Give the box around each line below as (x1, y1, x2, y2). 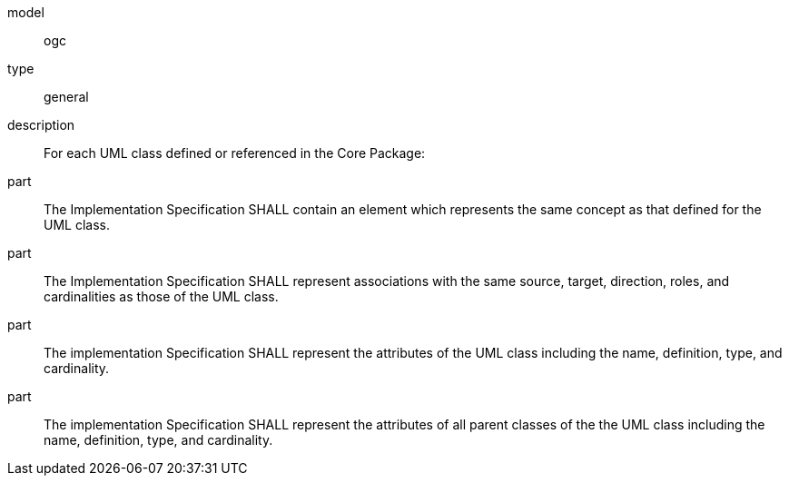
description (7, 117, 75, 133)
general (44, 89, 89, 104)
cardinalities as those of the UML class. (44, 289, 279, 304)
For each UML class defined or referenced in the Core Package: (44, 145, 426, 161)
